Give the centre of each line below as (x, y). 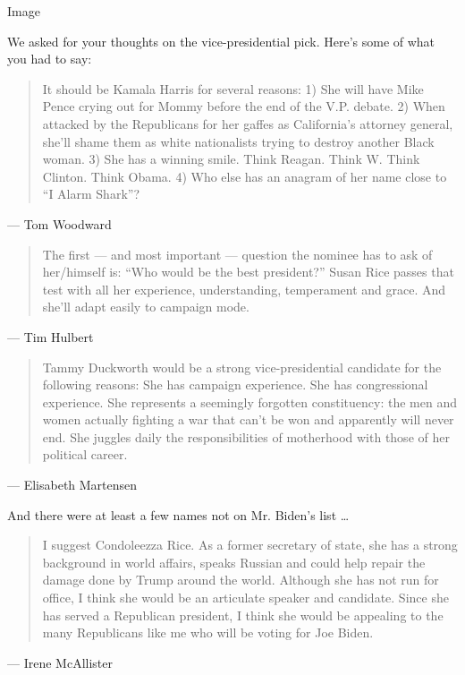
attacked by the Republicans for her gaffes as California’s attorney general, (248, 123)
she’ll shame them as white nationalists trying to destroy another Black (238, 141)
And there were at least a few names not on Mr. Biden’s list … (178, 514)
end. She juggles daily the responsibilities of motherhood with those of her (246, 436)
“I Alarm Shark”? (91, 194)
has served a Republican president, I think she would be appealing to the (243, 615)
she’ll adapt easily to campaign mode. (146, 307)
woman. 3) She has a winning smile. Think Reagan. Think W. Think (231, 159)
